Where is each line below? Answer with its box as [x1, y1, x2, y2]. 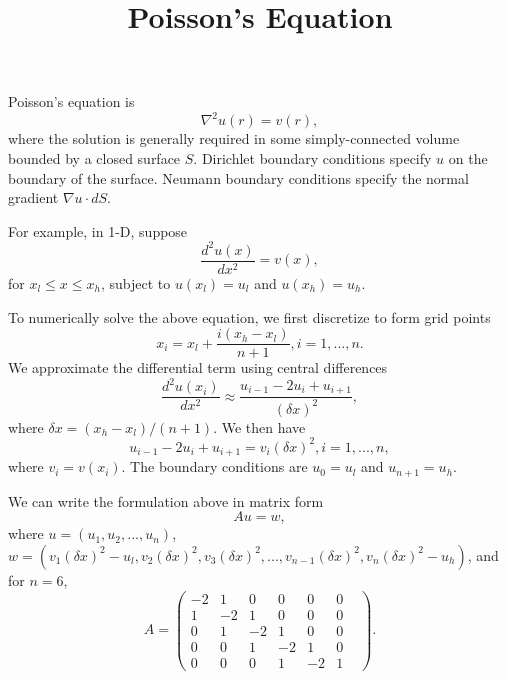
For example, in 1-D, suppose [8, 220, 188, 241]
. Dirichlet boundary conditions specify [193, 148, 432, 169]
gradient [8, 187, 59, 208]
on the [448, 148, 488, 169]
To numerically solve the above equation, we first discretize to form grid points [8, 306, 491, 327]
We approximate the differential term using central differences [8, 357, 388, 378]
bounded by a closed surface [8, 148, 181, 169]
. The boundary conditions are [121, 456, 308, 477]
